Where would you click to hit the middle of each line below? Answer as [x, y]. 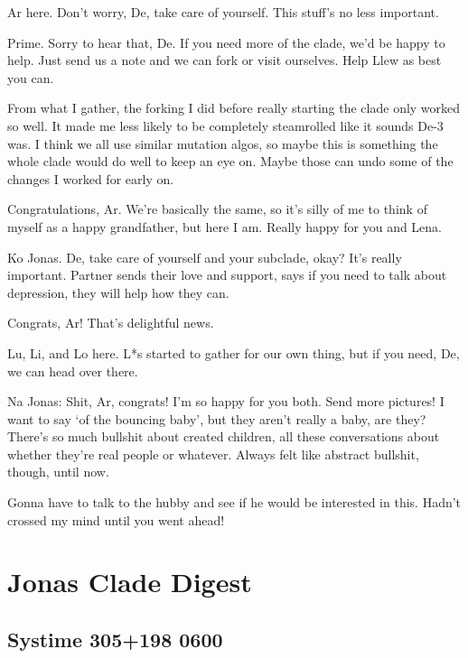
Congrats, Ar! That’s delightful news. [111, 323]
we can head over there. [73, 371]
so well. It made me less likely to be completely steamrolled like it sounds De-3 [225, 125]
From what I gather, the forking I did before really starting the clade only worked [234, 108]
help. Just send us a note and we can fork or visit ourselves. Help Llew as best [225, 60]
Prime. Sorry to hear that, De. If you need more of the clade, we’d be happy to [226, 42]
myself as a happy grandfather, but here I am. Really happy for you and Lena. [225, 226]
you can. [31, 77]
